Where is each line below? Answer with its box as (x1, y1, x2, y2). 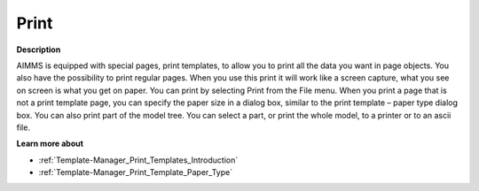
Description (16, 44, 61, 55)
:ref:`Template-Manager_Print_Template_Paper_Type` (38, 167, 233, 178)
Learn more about (16, 138, 84, 149)
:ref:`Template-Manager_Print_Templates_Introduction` (38, 155, 239, 165)
